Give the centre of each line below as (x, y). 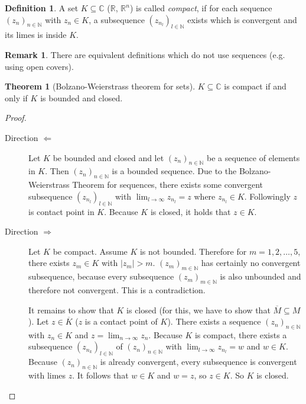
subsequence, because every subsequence (101, 276)
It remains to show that (71, 310)
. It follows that (100, 375)
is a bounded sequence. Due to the (174, 171)
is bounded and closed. (82, 97)
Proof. (16, 118)
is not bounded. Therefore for (193, 251)
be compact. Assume (90, 251)
